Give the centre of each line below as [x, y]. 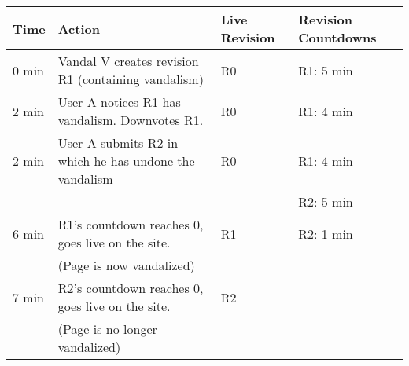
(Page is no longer [107, 329]
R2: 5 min [326, 201]
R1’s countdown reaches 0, [131, 224]
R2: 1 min [326, 233]
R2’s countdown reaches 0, [131, 288]
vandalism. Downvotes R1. [131, 120]
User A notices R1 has [119, 102]
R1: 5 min [326, 70]
